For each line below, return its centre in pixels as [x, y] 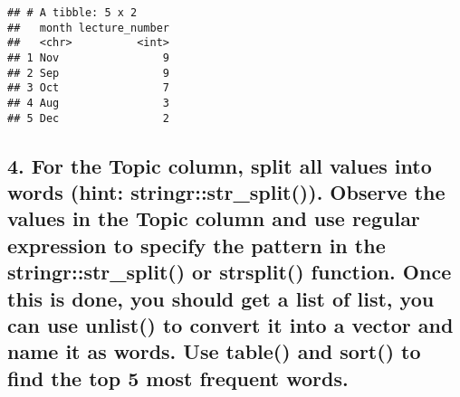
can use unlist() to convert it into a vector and [230, 324]
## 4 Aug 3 [88, 103]
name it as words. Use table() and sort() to [214, 351]
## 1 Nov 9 [88, 57]
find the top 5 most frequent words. [178, 378]
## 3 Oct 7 [88, 88]
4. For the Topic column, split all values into [220, 165]
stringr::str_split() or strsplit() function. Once [230, 272]
